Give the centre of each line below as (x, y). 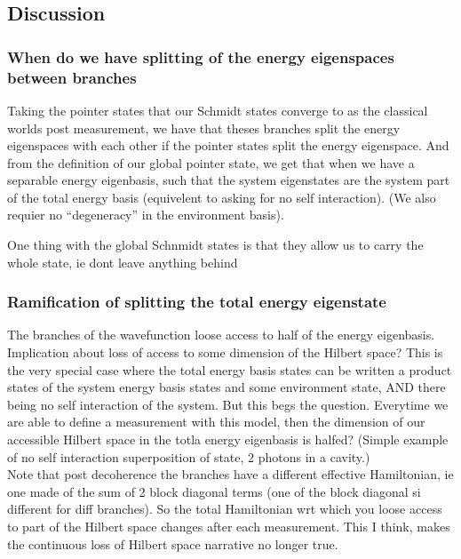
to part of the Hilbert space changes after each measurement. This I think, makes (229, 527)
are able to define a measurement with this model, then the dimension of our (216, 422)
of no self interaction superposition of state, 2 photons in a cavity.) (189, 456)
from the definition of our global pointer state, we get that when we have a (211, 162)
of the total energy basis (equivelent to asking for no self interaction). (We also (222, 197)
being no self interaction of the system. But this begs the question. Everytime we (228, 404)
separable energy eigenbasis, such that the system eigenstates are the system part (229, 180)
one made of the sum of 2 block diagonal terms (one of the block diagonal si (214, 491)
